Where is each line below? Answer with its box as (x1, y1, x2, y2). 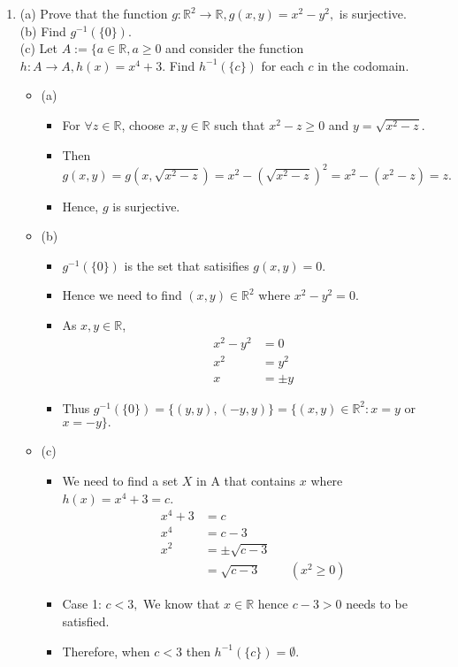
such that (214, 115, 265, 134)
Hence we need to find (62, 286, 182, 304)
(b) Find (19, 21, 66, 40)
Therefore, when (62, 641, 150, 660)
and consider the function (165, 39, 304, 57)
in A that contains (196, 471, 296, 490)
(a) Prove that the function (19, 4, 168, 22)
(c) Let (19, 39, 57, 57)
